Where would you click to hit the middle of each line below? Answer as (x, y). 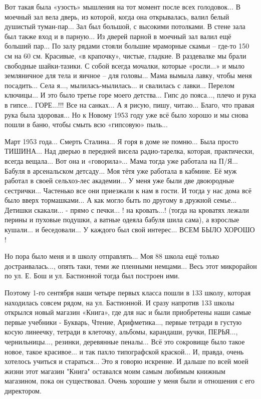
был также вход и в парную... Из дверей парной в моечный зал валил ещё (118, 36)
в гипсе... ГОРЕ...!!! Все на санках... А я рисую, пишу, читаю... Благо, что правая (129, 104)
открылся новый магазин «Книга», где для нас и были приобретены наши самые (128, 312)
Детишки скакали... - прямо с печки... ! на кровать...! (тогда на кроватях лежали (127, 210)
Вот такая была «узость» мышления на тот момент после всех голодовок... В (123, 7)
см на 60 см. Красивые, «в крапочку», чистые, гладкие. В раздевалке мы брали (125, 55)
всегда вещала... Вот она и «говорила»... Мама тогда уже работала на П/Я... (121, 160)
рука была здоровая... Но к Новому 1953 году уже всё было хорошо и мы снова (126, 114)
